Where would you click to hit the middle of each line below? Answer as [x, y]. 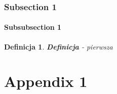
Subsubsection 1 [33, 27]
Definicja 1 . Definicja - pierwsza [58, 46]
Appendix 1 [46, 81]
